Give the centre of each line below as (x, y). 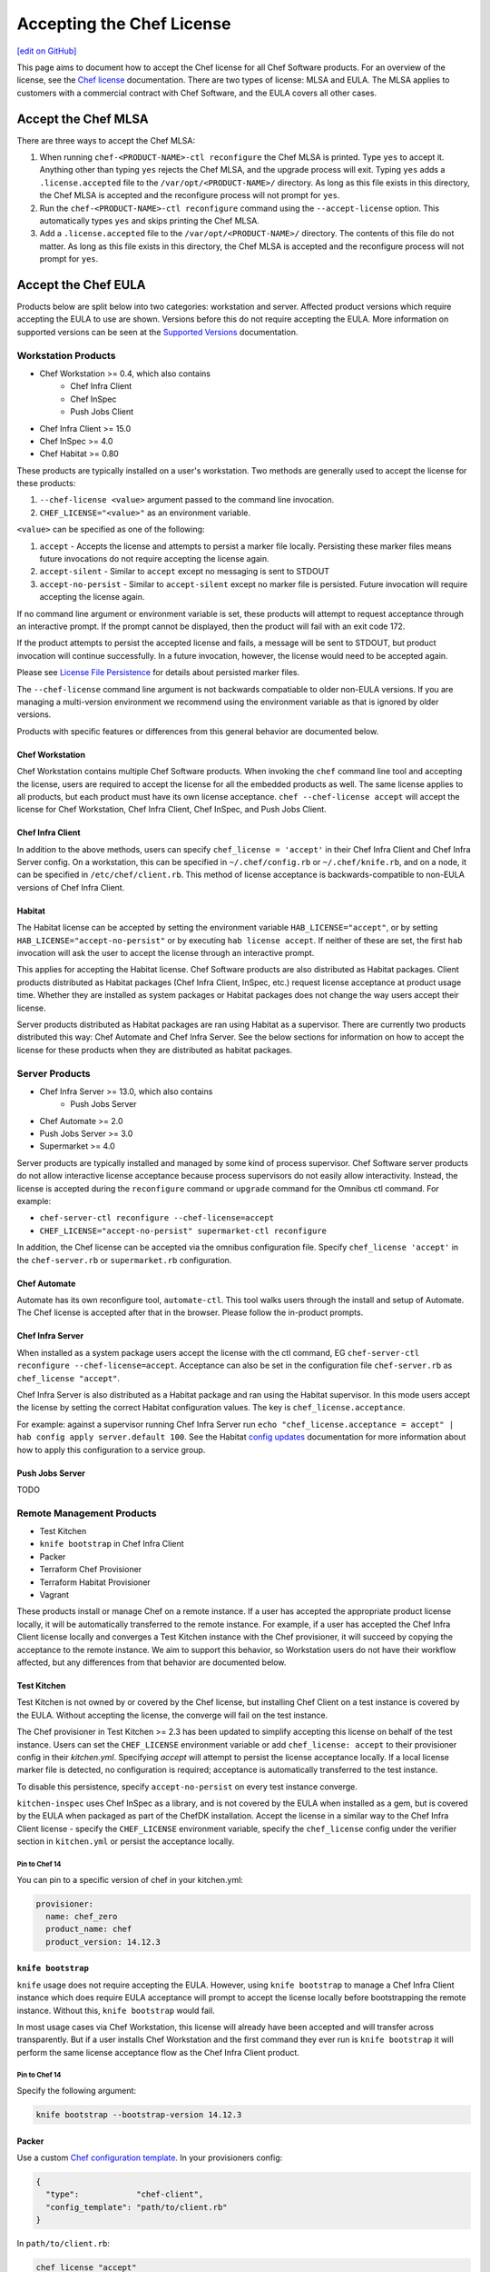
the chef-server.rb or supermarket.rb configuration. (124, 1260)
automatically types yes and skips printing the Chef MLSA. (150, 220)
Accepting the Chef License (124, 24)
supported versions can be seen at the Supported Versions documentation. (157, 332)
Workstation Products (66, 355)
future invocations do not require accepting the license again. (154, 559)
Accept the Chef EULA (81, 285)
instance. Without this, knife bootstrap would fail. (116, 2010)
